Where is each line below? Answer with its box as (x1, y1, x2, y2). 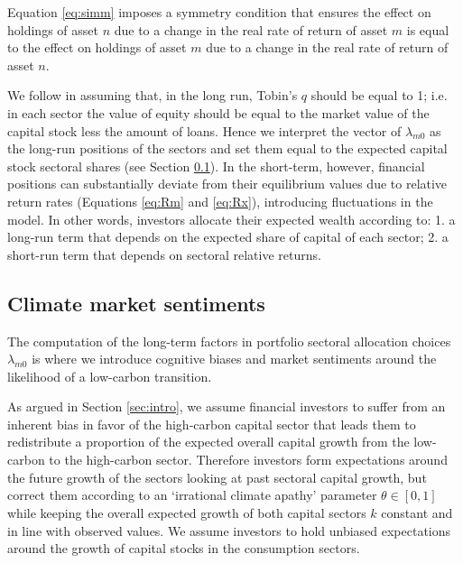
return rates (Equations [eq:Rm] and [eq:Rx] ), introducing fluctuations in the (7, 191, 433, 210)
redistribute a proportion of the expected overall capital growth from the (7, 432, 410, 451)
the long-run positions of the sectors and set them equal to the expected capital (7, 139, 448, 158)
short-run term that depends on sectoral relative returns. (7, 245, 321, 263)
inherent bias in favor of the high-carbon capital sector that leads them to (7, 414, 416, 433)
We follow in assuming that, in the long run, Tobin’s (7, 86, 298, 105)
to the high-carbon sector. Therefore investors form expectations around (49, 450, 448, 469)
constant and (381, 503, 453, 522)
